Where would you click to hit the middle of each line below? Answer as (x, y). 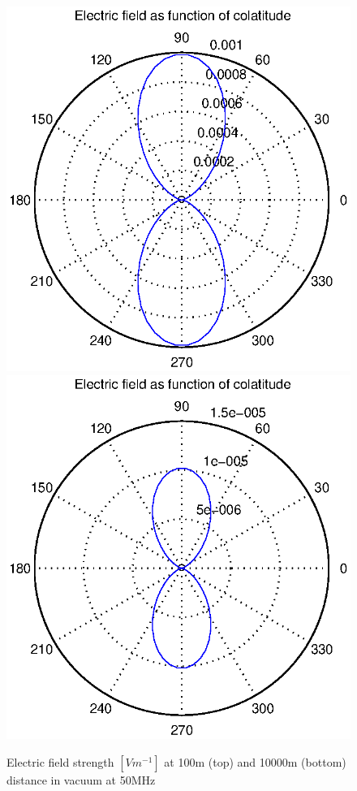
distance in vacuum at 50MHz (81, 780)
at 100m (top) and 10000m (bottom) (255, 762)
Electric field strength (60, 762)
